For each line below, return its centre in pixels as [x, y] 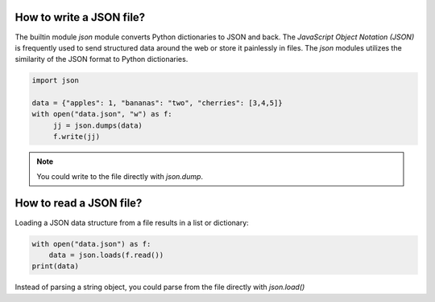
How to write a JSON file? [80, 17]
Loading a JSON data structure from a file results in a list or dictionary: [132, 222]
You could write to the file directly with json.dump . [120, 176]
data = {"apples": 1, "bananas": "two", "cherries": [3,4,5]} [157, 103]
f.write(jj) [77, 137]
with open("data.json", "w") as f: [102, 114]
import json [56, 81]
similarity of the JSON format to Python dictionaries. [101, 59]
